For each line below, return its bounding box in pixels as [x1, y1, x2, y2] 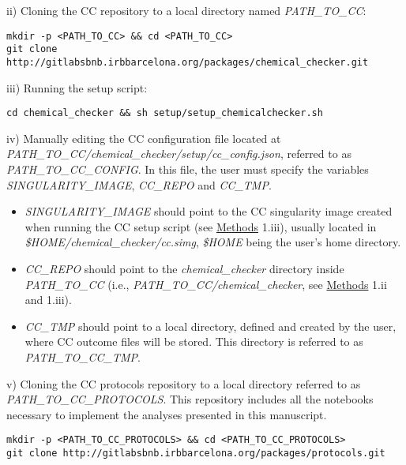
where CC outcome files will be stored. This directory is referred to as [24, 333, 363, 350]
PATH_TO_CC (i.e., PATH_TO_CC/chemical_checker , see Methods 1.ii [24, 276, 387, 292]
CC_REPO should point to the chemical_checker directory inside [24, 260, 344, 276]
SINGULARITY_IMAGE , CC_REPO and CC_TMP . [6, 176, 272, 193]
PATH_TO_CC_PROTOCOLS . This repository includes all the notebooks [6, 391, 374, 407]
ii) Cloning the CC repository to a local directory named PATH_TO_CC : [6, 2, 367, 18]
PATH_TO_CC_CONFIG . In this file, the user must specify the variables [6, 161, 369, 177]
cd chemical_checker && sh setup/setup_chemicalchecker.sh [6, 107, 323, 119]
